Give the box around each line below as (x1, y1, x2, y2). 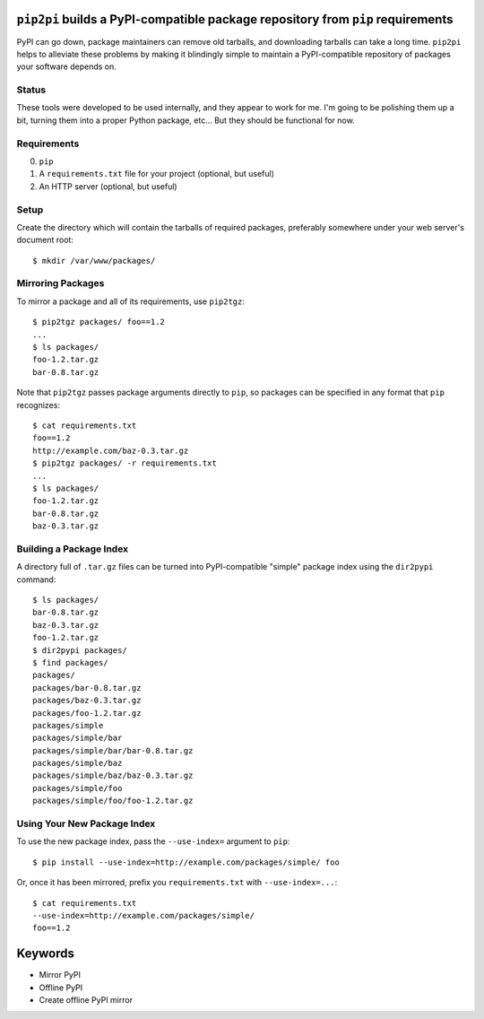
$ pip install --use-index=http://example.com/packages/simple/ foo (32, 857, 340, 867)
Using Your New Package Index (16, 817, 156, 830)
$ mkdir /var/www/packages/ (32, 256, 156, 266)
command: (16, 574, 56, 585)
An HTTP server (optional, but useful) (39, 180, 178, 192)
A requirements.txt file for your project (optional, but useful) (39, 169, 275, 179)
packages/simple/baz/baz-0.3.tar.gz (32, 771, 194, 780)
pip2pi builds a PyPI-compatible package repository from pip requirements (16, 12, 454, 27)
